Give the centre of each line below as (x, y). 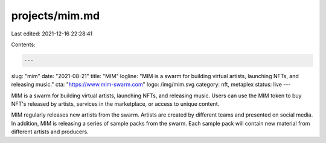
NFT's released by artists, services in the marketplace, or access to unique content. (115, 104)
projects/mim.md (56, 16)
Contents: (23, 44)
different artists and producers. (50, 132)
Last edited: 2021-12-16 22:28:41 (52, 34)
